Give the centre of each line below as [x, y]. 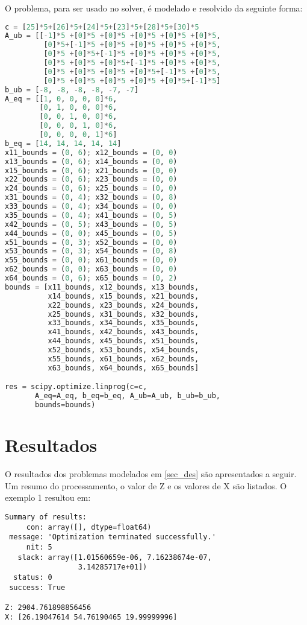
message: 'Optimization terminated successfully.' [113, 537]
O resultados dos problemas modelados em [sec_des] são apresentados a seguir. [151, 474]
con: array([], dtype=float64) [89, 527]
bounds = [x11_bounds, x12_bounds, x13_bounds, [102, 287]
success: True [37, 587]
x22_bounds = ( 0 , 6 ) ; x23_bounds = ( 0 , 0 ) [91, 179]
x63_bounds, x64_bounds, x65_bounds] [123, 368]
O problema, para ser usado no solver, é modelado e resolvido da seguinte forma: [154, 8]
